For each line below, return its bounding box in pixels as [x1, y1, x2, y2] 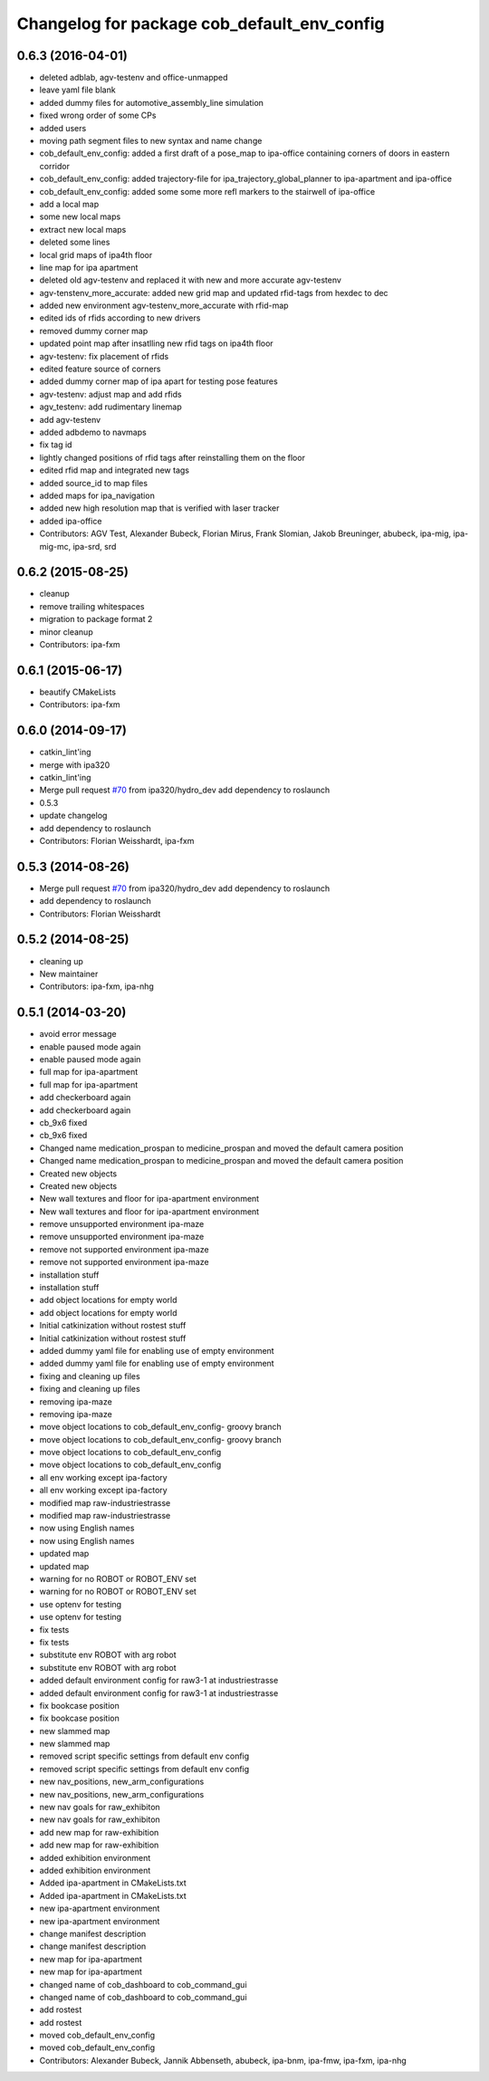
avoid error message [39, 1029, 117, 1040]
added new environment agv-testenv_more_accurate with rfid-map [39, 300, 289, 312]
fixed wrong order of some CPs [39, 110, 157, 121]
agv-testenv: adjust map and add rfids [39, 388, 182, 399]
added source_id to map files [39, 477, 149, 488]
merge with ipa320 [39, 759, 110, 770]
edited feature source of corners [39, 363, 161, 375]
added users [39, 122, 87, 133]
